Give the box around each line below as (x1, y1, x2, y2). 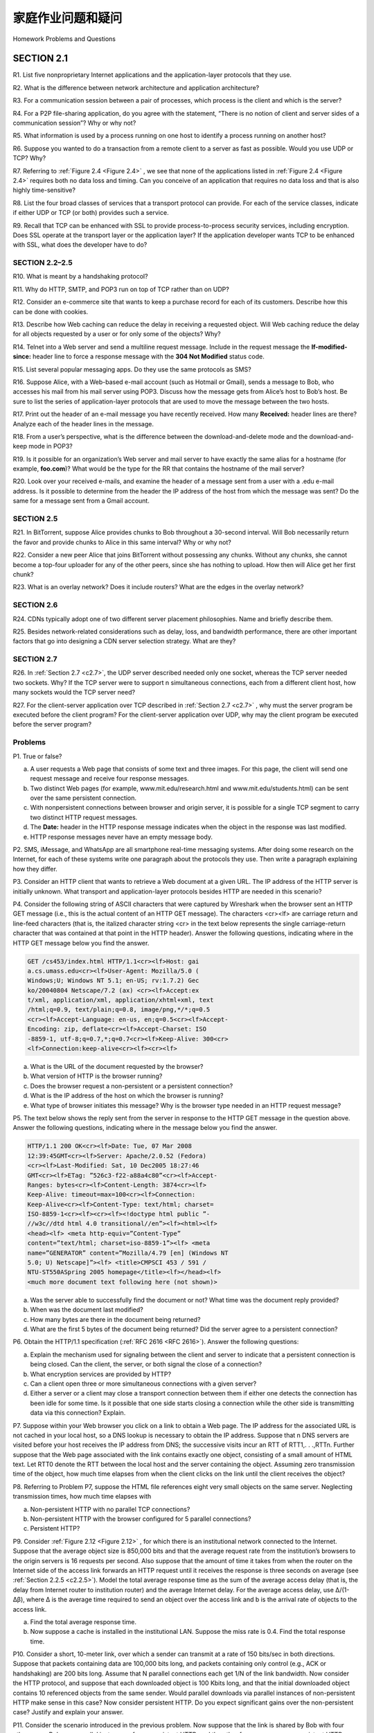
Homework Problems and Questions (12, 35, 116, 43)
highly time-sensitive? (12, 186, 76, 194)
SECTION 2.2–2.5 (12, 258, 73, 268)
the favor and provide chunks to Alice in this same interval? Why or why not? (12, 538, 231, 546)
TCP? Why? (12, 154, 46, 162)
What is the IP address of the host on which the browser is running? (30, 1092, 224, 1100)
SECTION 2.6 (12, 600, 58, 610)
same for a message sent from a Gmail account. (12, 496, 150, 505)
